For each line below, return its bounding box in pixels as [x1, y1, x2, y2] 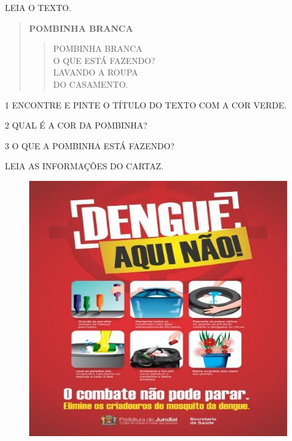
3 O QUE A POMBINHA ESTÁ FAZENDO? [5, 139, 175, 152]
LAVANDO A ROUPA [53, 66, 138, 79]
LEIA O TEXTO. [5, 1, 72, 13]
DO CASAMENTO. [53, 77, 128, 90]
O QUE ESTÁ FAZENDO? [53, 54, 156, 66]
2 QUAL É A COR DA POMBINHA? [5, 119, 148, 132]
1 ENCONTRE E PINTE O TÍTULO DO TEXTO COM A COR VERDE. [5, 98, 287, 111]
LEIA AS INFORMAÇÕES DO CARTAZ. [5, 160, 164, 172]
